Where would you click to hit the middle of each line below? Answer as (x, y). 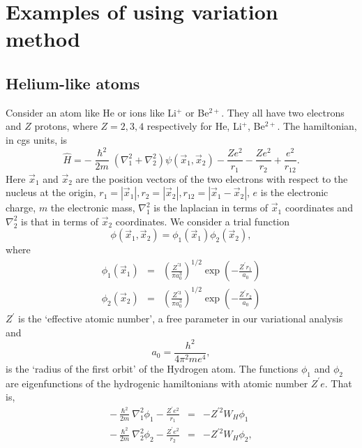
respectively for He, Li (194, 126)
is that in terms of (60, 221)
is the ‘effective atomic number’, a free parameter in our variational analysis (181, 318)
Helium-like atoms (73, 83)
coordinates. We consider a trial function (203, 221)
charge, (21, 208)
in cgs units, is (37, 139)
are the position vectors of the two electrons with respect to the (212, 178)
